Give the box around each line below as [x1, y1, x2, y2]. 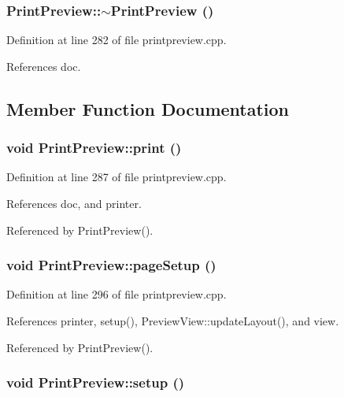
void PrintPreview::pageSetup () [6, 255, 216, 275]
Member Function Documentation [6, 96, 290, 121]
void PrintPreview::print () [6, 138, 182, 158]
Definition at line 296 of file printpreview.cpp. [6, 286, 227, 302]
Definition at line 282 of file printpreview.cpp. [6, 32, 227, 48]
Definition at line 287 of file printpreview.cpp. [6, 169, 227, 185]
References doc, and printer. [6, 195, 142, 211]
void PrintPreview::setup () [6, 373, 185, 392]
